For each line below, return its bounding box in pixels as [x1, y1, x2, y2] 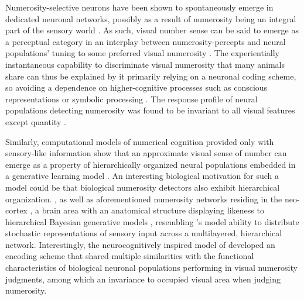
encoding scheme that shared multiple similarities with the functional [5, 250, 254, 262]
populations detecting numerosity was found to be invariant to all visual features [5, 104, 295, 116]
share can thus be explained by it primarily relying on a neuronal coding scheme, [5, 70, 296, 82]
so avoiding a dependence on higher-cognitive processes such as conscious [5, 81, 268, 94]
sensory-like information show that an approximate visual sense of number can [5, 147, 287, 159]
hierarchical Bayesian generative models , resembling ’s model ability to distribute [5, 215, 299, 227]
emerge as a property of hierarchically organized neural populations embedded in [5, 158, 296, 170]
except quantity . [5, 115, 66, 127]
